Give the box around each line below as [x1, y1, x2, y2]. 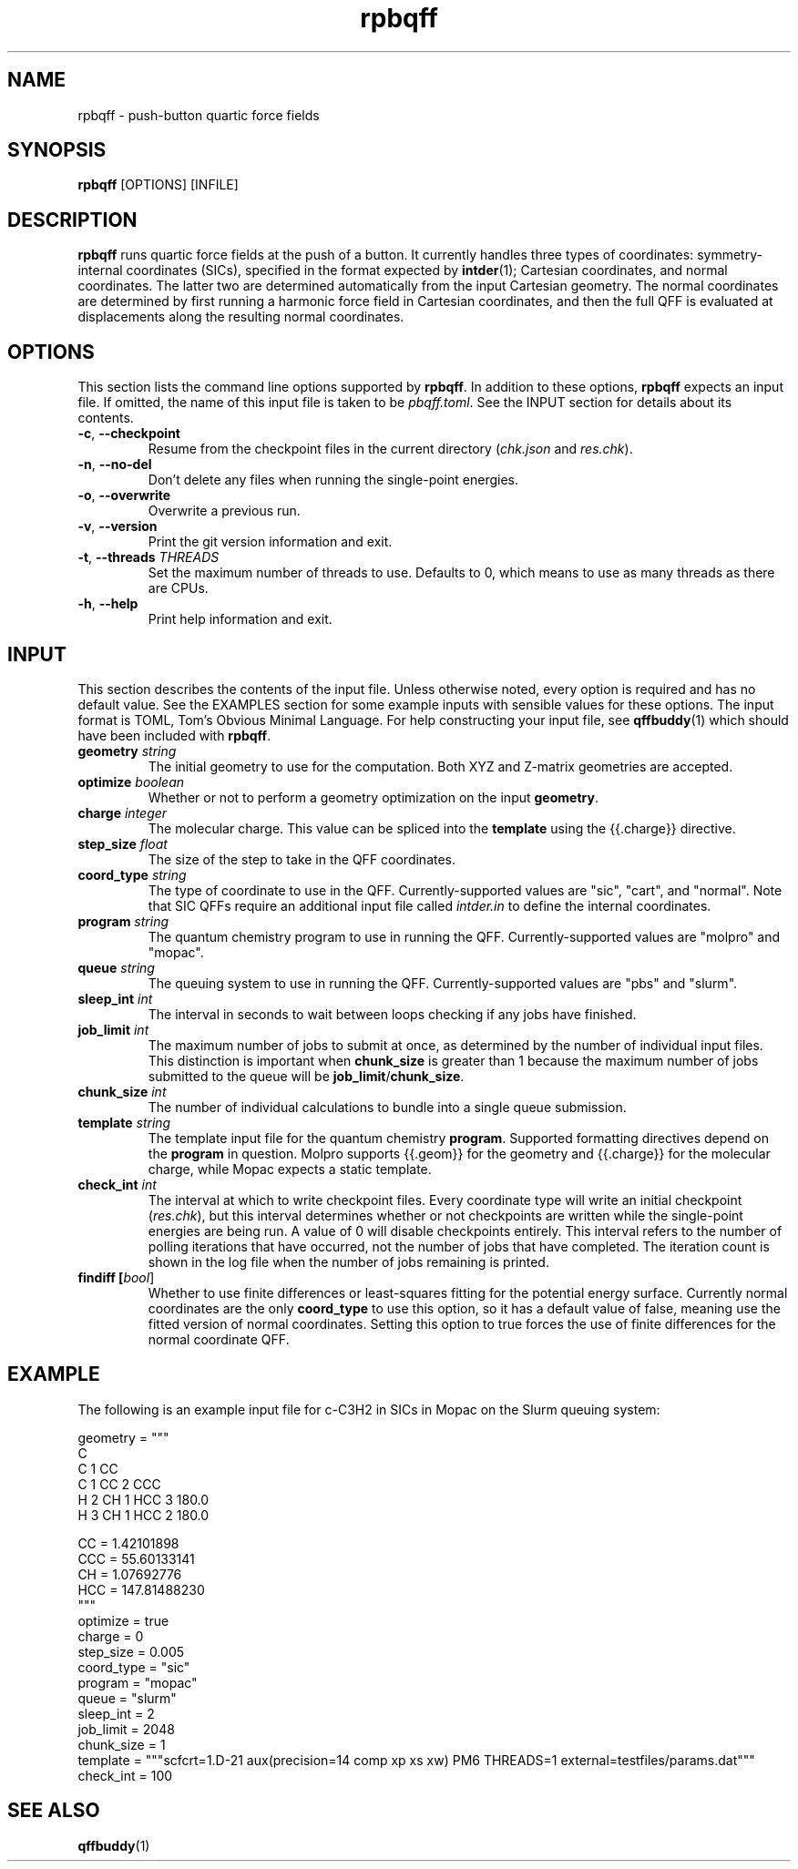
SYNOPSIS [7, 138, 107, 162]
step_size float [77, 835, 168, 852]
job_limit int [77, 1021, 149, 1037]
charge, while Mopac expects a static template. [148, 1160, 432, 1177]
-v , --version [77, 518, 158, 535]
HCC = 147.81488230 [77, 1581, 205, 1598]
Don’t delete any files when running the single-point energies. [148, 472, 518, 488]
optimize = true [77, 1612, 169, 1629]
